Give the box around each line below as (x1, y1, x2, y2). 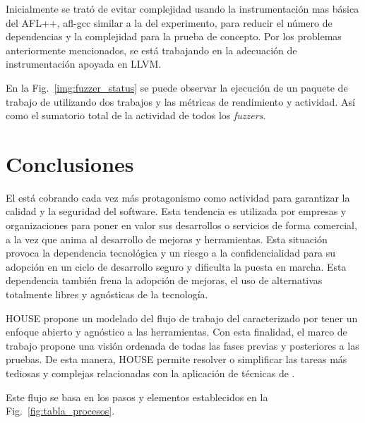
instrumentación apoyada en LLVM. (6, 56, 162, 71)
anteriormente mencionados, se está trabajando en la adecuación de (6, 42, 297, 57)
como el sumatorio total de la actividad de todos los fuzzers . (6, 108, 266, 123)
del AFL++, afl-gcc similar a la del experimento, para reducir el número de (6, 15, 333, 30)
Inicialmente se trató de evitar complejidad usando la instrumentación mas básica (6, 1, 359, 16)
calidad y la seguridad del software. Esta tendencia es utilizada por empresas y (6, 204, 347, 219)
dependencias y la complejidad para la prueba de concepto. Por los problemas (6, 29, 342, 44)
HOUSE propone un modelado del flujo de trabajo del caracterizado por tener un (6, 310, 358, 325)
